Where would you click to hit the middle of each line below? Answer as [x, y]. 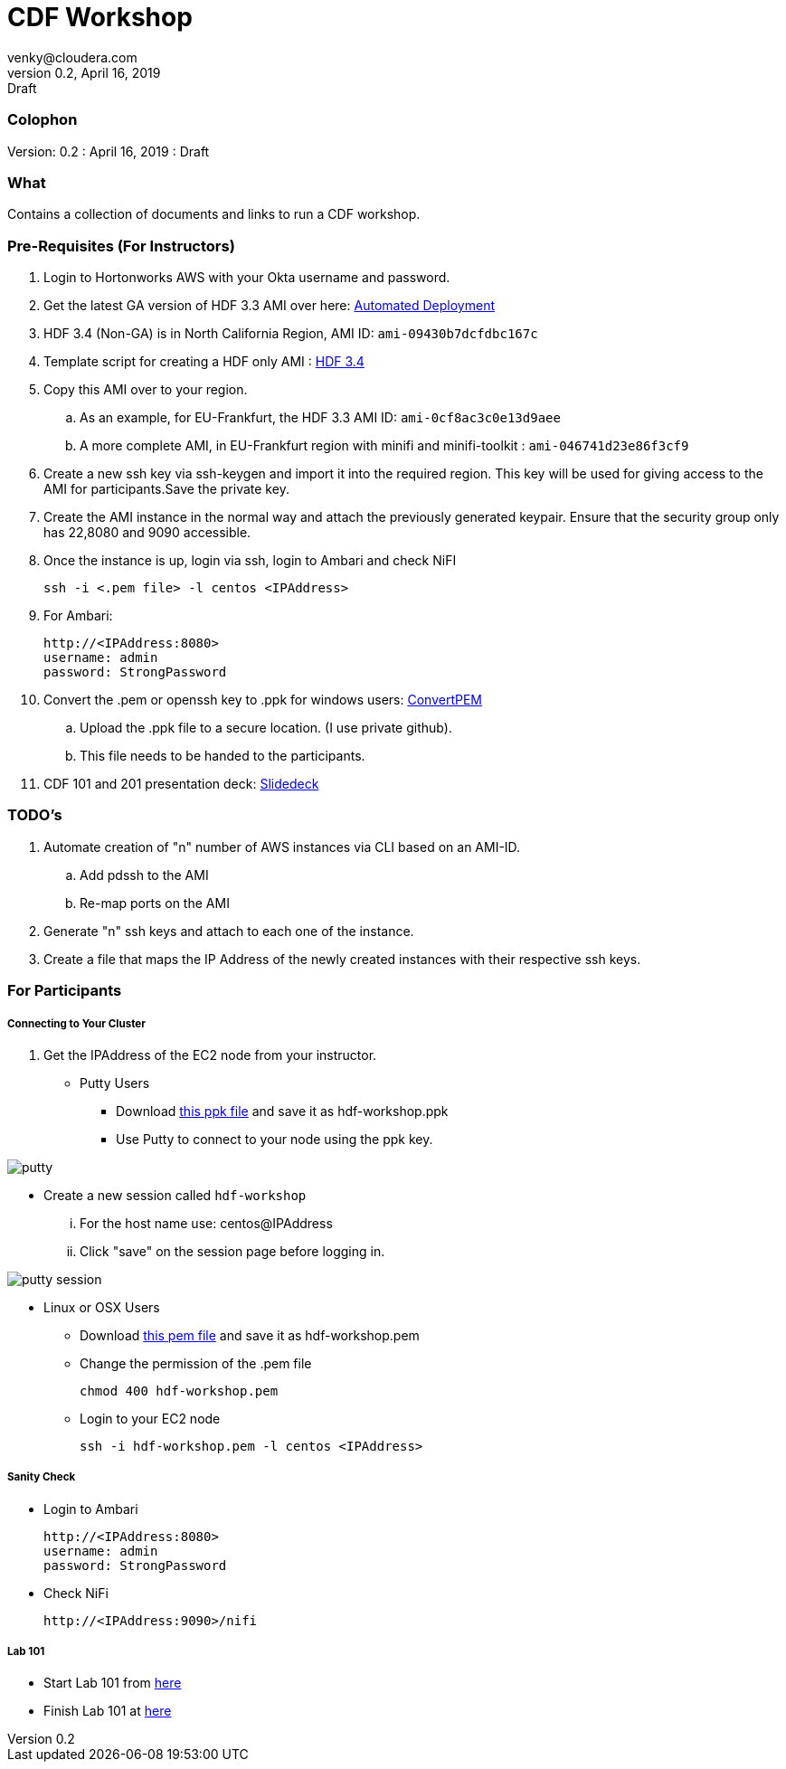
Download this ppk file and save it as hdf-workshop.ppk [282, 1111]
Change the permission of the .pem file [196, 1363]
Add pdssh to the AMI [144, 875]
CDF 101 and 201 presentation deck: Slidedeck [181, 784]
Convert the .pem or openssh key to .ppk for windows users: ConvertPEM [263, 700]
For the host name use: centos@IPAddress [206, 1223]
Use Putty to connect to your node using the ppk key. [275, 1139]
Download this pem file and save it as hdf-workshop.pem [250, 1335]
